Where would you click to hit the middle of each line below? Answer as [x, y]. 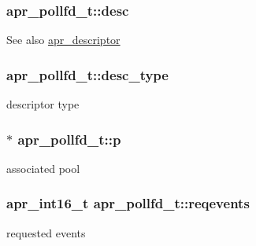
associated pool [43, 168]
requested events [46, 232]
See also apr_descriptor [63, 40]
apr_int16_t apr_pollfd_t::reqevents [128, 203]
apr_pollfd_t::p [69, 139]
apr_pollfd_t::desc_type [87, 74]
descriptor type [43, 104]
